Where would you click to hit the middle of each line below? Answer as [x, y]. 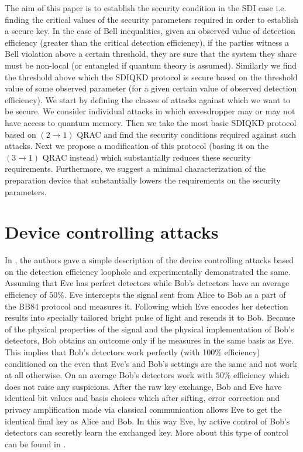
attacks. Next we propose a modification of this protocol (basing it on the [137, 146]
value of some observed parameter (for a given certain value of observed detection [151, 88]
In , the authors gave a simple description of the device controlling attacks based [149, 260]
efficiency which [261, 375]
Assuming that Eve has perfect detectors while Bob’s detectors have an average [147, 283]
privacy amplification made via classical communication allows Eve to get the [143, 409]
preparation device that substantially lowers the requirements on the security [143, 180]
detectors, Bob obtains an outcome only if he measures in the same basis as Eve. [149, 340]
